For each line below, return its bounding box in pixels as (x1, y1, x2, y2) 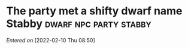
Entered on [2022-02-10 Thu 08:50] (6, 36, 96, 44)
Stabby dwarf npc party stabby (6, 17, 151, 30)
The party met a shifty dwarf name (6, 4, 183, 18)
